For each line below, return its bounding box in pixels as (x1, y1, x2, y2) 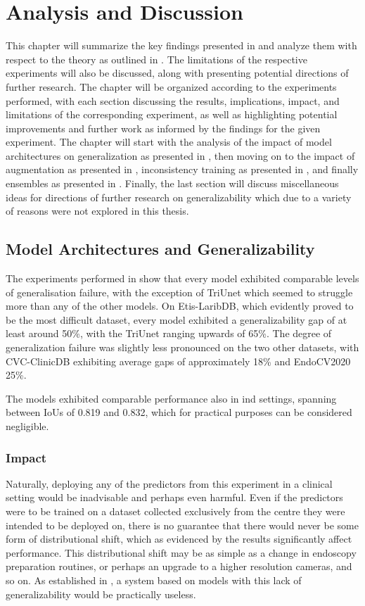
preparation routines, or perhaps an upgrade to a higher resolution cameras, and (6, 559, 352, 574)
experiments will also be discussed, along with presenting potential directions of (6, 65, 349, 80)
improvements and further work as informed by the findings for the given (6, 120, 321, 135)
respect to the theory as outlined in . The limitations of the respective (6, 51, 307, 66)
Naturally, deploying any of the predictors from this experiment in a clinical (6, 476, 333, 491)
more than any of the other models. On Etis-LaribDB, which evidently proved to (6, 298, 354, 313)
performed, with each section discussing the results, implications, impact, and (6, 93, 340, 108)
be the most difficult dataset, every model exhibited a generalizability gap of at (6, 312, 347, 327)
